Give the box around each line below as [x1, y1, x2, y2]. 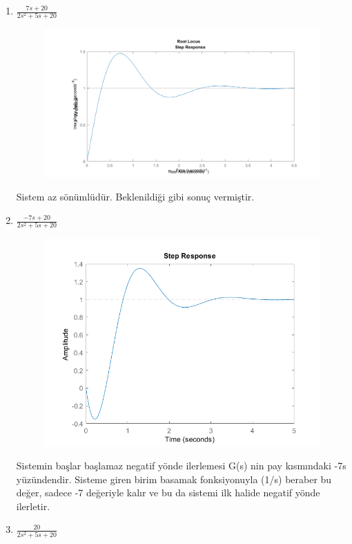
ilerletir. [16, 498, 50, 513]
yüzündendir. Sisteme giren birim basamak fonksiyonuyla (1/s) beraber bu [16, 471, 332, 486]
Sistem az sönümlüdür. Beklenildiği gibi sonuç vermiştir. [16, 189, 255, 204]
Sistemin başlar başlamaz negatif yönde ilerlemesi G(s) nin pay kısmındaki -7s [16, 458, 346, 473]
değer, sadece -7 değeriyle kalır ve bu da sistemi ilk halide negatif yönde [16, 485, 320, 500]
